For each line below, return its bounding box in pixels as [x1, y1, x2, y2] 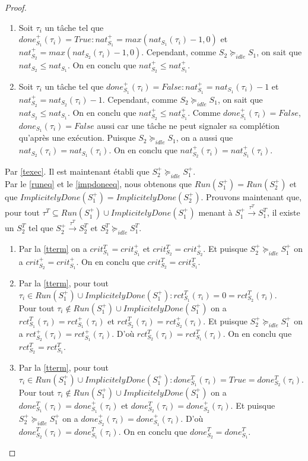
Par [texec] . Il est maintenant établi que [5, 165, 150, 177]
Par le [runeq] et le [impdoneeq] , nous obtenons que [5, 177, 192, 190]
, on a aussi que [176, 131, 233, 144]
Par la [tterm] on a [18, 242, 87, 255]
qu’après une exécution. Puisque [18, 131, 136, 144]
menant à [198, 206, 233, 219]
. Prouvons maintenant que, [201, 190, 302, 203]
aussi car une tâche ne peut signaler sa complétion [97, 119, 280, 131]
